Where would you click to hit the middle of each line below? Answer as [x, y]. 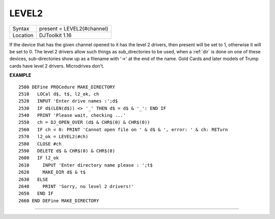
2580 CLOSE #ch [40, 144]
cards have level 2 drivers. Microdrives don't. [57, 66]
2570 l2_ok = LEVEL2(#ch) [53, 137]
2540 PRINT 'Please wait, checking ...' [72, 115]
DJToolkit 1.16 [55, 35]
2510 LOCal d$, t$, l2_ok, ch [59, 94]
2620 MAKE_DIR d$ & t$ [52, 172]
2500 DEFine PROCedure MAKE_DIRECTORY [67, 87]
